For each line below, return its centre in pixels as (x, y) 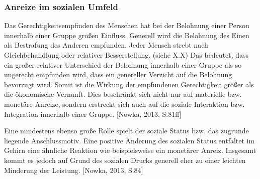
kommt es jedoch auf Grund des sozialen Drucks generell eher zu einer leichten (125, 160)
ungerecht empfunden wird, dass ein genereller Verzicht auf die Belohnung (118, 74)
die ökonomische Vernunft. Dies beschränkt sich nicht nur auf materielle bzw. (123, 94)
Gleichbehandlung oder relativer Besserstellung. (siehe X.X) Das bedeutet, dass (126, 55)
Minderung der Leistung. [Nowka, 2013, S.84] (74, 170)
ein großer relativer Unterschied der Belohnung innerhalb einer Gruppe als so (123, 64)
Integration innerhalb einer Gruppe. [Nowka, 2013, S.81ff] (93, 114)
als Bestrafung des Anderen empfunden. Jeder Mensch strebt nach (106, 45)
